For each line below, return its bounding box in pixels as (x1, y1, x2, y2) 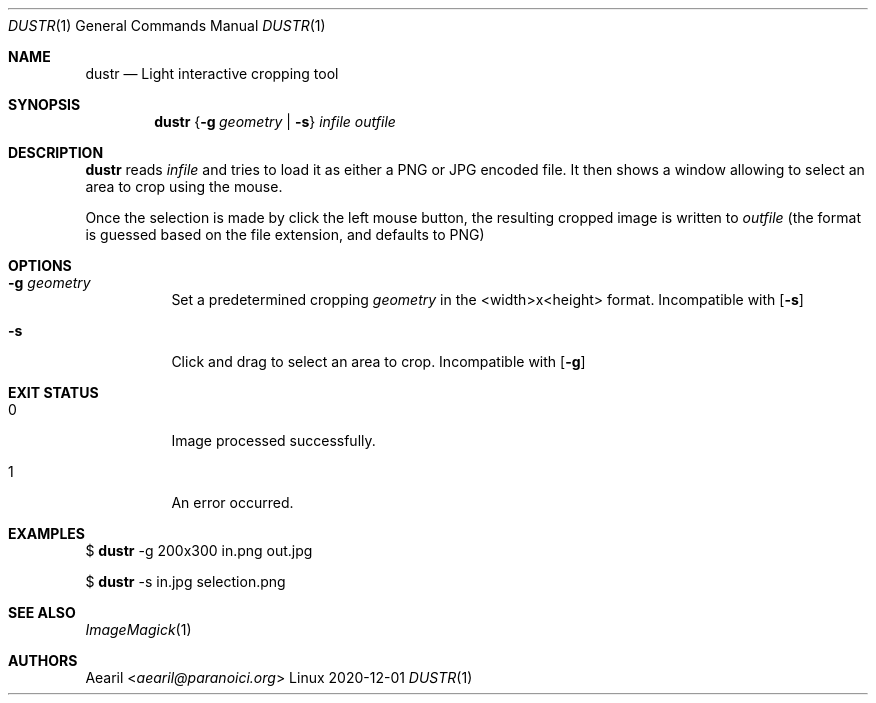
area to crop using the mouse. (85, 178, 283, 195)
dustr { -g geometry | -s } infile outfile (154, 113, 396, 130)
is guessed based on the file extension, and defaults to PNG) (85, 226, 485, 243)
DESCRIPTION (8, 144, 104, 161)
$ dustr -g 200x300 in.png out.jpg (85, 542, 313, 559)
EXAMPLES (8, 525, 85, 542)
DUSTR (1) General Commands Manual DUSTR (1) (8, 17, 326, 34)
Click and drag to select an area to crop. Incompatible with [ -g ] (171, 353, 586, 370)
